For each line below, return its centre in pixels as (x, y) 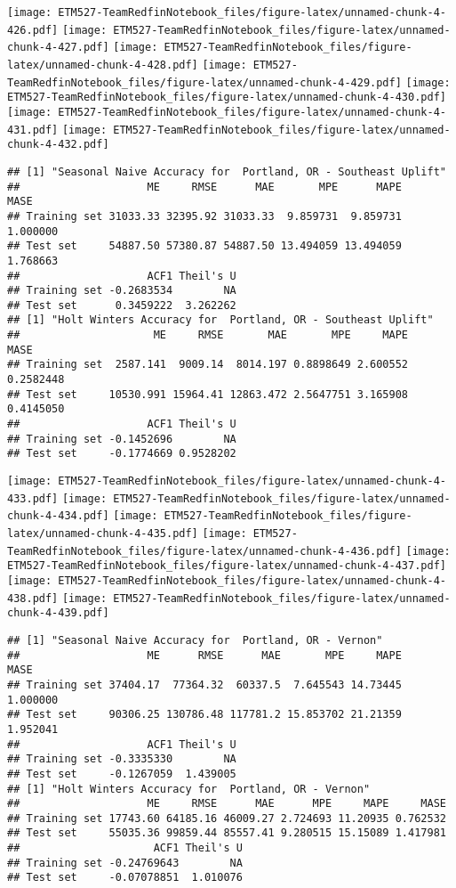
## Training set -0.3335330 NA (122, 759)
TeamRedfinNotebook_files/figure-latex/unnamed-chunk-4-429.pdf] (204, 82)
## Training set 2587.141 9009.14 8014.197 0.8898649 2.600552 (208, 365)
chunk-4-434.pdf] (58, 516)
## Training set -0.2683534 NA (122, 291)
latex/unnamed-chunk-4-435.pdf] (103, 534)
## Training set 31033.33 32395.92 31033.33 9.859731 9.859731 (204, 216)
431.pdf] (33, 130)
